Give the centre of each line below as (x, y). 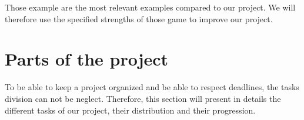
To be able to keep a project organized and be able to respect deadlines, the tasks (152, 87)
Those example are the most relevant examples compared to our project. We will (150, 7)
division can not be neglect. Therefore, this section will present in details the (143, 98)
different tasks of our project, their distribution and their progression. (130, 110)
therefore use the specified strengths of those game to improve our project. (139, 18)
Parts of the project (87, 59)
